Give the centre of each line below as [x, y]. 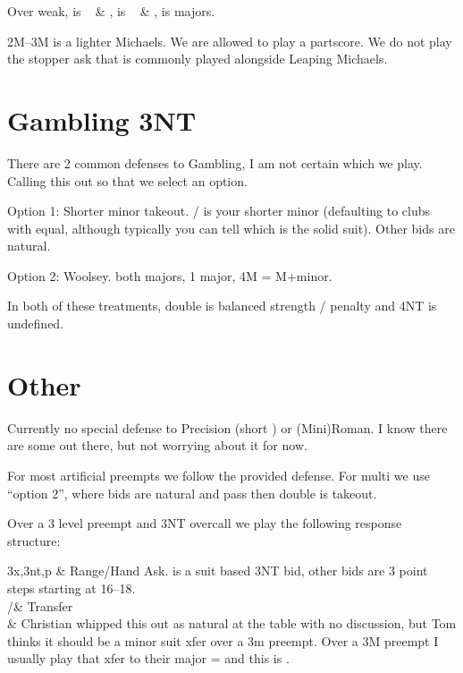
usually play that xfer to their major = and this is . [148, 658]
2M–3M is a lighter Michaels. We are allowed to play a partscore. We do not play [230, 41]
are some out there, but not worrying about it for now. [157, 445]
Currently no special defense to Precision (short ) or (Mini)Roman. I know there [227, 427]
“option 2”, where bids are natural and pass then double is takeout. [192, 493]
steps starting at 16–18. [72, 588]
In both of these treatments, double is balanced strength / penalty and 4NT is [222, 306]
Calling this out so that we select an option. [127, 180]
